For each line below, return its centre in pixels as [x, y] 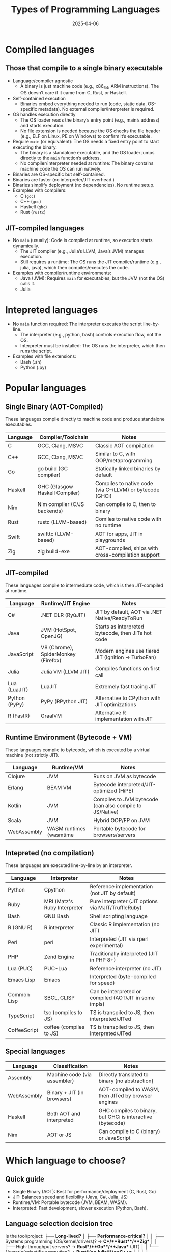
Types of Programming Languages [85, 9]
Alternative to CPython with [128, 698]
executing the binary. [35, 147]
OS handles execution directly [44, 114]
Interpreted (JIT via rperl [119, 939]
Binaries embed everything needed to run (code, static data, [83, 104]
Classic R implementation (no [125, 924]
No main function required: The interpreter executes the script [77, 324]
